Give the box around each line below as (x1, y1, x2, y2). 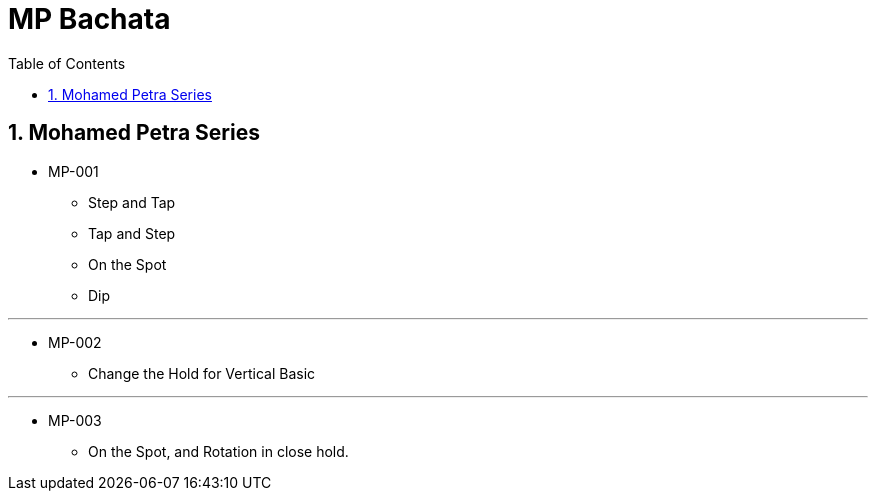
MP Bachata (8, 2, 171, 36)
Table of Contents (8, 54, 126, 72)
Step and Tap (88, 193, 176, 211)
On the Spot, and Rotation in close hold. (88, 442, 349, 460)
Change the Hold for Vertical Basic (88, 364, 316, 382)
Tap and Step (88, 224, 176, 242)
